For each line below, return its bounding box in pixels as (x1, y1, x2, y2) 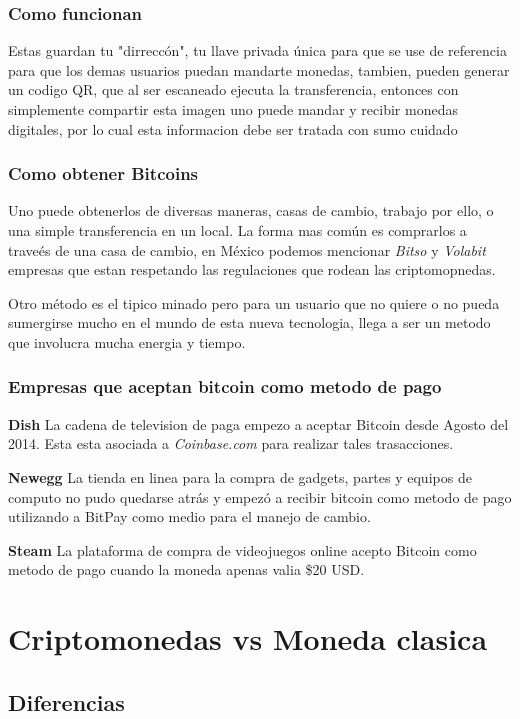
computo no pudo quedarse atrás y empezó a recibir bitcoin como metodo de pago (8, 486, 512, 507)
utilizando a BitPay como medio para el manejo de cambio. (8, 506, 371, 527)
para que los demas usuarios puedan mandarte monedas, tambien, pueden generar (8, 59, 510, 80)
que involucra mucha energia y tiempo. (8, 331, 246, 352)
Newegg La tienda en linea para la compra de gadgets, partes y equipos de (8, 466, 472, 487)
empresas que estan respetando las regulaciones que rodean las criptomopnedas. (8, 259, 496, 280)
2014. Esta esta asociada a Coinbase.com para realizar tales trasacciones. (8, 433, 454, 454)
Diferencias (8, 686, 125, 717)
